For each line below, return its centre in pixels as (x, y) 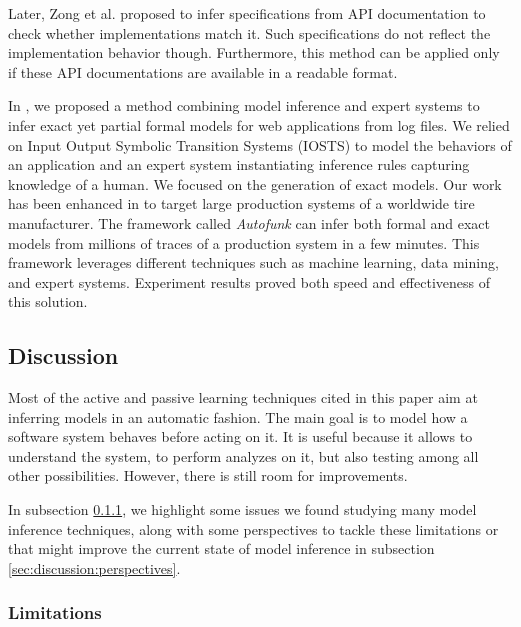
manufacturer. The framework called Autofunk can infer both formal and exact (249, 222)
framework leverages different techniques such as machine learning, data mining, (253, 262)
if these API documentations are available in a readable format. (203, 71)
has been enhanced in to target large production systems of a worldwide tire (241, 203)
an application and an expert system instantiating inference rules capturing (239, 164)
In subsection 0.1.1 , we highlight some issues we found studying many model (242, 509)
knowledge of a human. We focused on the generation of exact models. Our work (255, 183)
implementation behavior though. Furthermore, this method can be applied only (254, 52)
